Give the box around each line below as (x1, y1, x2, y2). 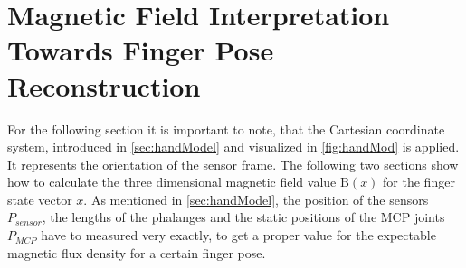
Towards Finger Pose (7, 32, 274, 69)
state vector (7, 189, 72, 208)
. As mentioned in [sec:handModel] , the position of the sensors (83, 189, 429, 208)
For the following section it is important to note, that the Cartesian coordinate (7, 119, 445, 138)
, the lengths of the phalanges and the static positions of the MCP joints (42, 208, 445, 226)
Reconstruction (7, 67, 201, 104)
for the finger (383, 172, 455, 191)
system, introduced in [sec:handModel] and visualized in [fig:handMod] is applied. (7, 137, 460, 156)
